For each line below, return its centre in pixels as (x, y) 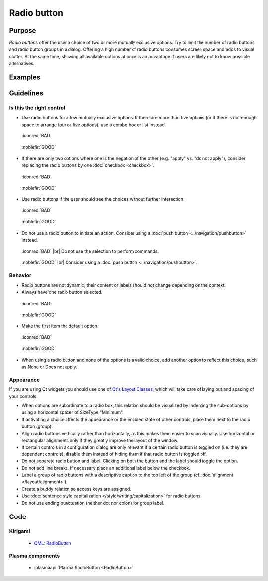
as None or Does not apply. (50, 367)
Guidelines (26, 94)
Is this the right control (37, 108)
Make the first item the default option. (60, 326)
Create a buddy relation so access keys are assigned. (76, 489)
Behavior (20, 275)
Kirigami (20, 531)
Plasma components (34, 556)
